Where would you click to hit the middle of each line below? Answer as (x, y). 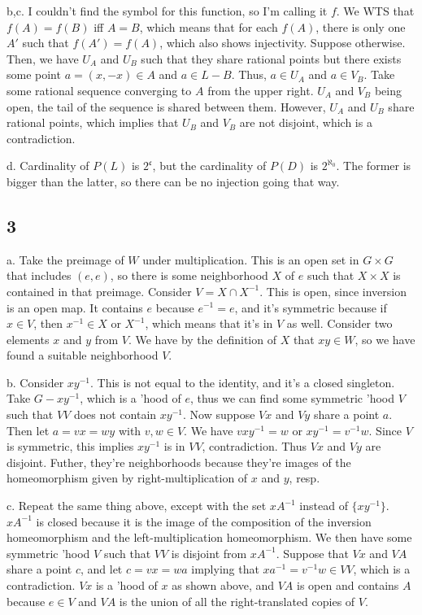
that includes (39, 275)
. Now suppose (219, 414)
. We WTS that (375, 11)
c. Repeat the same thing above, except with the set (137, 506)
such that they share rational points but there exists (271, 58)
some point (34, 74)
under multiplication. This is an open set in (251, 259)
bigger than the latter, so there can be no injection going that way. (173, 181)
